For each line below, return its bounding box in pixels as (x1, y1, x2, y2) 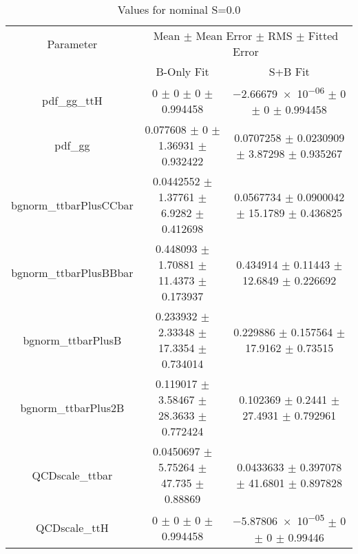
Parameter (47, 35, 98, 52)
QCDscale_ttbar (32, 466, 113, 483)
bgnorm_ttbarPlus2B (20, 399, 125, 415)
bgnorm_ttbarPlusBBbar (11, 264, 134, 280)
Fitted (308, 28, 339, 43)
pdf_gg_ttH (42, 92, 103, 109)
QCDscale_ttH (36, 520, 109, 536)
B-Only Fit (156, 63, 209, 79)
